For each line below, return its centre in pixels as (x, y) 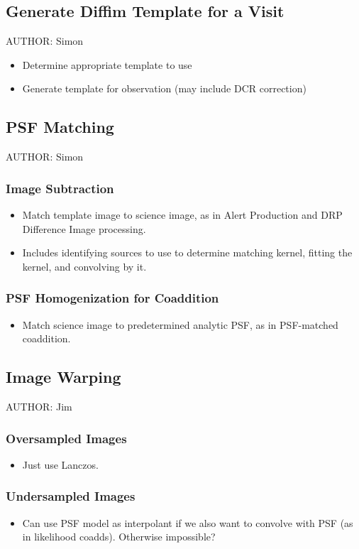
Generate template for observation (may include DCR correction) (164, 88)
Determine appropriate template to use (107, 64)
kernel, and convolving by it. (84, 266)
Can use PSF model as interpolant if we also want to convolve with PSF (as (188, 522)
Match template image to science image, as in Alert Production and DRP (182, 214)
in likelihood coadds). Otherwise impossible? (119, 537)
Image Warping (63, 377)
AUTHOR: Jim (39, 406)
